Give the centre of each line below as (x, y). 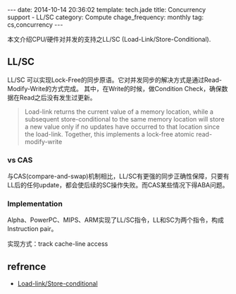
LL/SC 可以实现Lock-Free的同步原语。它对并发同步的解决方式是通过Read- (115, 80)
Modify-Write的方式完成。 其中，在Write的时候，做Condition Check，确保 (114, 88)
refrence (27, 266)
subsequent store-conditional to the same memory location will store (124, 119)
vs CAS (20, 160)
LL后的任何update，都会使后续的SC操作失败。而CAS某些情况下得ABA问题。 (118, 185)
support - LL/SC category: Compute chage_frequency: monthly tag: (106, 17)
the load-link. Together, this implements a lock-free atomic (110, 134)
